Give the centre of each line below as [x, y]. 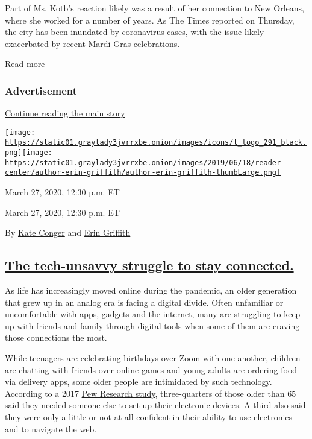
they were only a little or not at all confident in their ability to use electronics [149, 416]
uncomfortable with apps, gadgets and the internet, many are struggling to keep [153, 314]
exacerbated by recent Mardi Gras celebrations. [92, 43]
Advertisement [41, 90]
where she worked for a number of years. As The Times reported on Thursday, [150, 20]
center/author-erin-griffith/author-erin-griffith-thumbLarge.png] [143, 173]
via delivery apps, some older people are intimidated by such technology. [139, 381]
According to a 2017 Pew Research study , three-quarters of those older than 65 [151, 393]
